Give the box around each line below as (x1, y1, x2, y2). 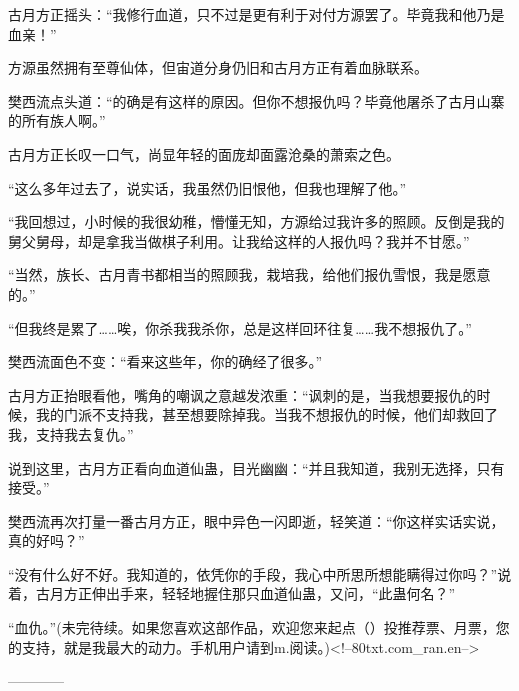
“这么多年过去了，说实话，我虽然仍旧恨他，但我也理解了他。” (8, 177, 407, 198)
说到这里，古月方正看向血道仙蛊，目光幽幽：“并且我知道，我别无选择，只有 (8, 457, 505, 478)
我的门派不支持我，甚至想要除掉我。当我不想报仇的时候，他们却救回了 (35, 404, 498, 425)
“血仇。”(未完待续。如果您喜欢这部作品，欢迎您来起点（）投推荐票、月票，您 (8, 617, 510, 638)
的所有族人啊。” (8, 110, 106, 131)
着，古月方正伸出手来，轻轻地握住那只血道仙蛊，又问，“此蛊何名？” (8, 583, 456, 604)
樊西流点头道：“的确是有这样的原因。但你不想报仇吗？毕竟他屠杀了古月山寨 (8, 90, 505, 111)
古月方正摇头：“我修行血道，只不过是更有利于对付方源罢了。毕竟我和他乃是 (8, 4, 505, 24)
